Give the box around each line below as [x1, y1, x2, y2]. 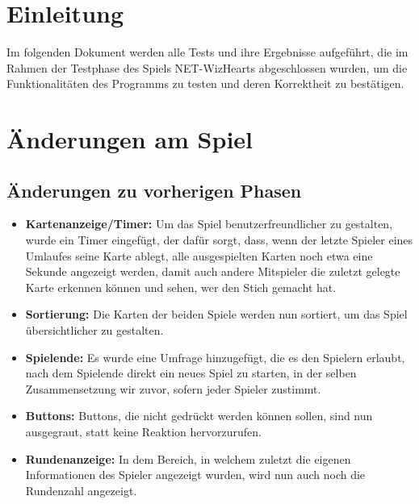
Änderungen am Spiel [6, 123, 253, 156]
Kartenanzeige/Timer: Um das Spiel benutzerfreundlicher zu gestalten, [25, 215, 393, 232]
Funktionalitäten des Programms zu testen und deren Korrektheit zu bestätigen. [6, 75, 404, 92]
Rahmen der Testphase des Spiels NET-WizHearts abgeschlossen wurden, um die [6, 59, 408, 76]
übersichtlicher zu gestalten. [25, 322, 164, 339]
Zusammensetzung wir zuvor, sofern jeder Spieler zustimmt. [25, 380, 321, 397]
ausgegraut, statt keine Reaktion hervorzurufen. [25, 423, 262, 440]
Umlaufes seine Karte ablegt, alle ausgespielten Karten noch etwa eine [25, 247, 373, 264]
